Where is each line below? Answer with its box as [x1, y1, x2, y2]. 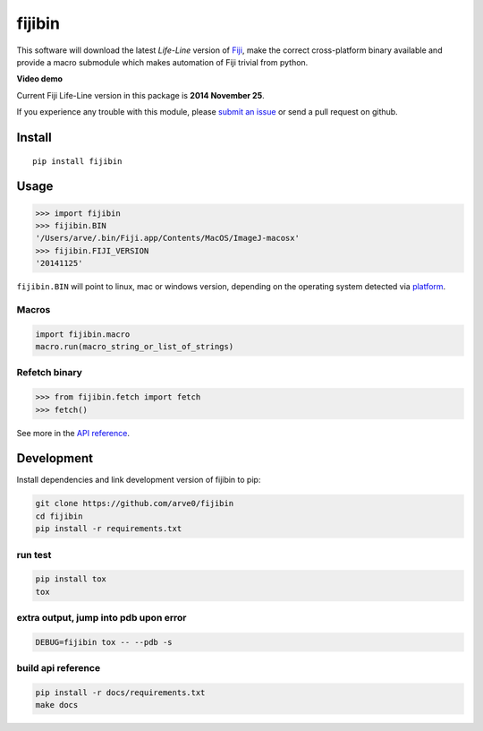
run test [16, 548, 52, 561]
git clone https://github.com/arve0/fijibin [35, 498, 234, 509]
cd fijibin [35, 511, 83, 521]
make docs [35, 700, 79, 710]
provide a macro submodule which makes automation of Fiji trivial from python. [16, 56, 309, 67]
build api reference [16, 662, 101, 675]
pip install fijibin [32, 156, 123, 166]
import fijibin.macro [35, 329, 131, 340]
